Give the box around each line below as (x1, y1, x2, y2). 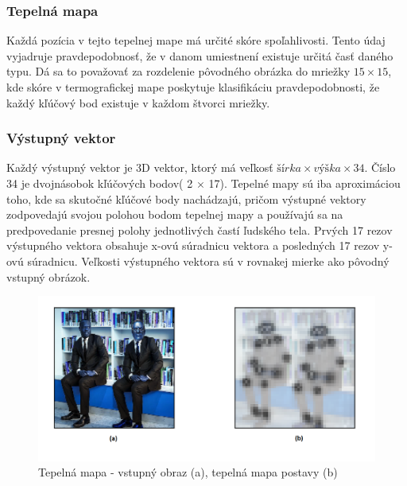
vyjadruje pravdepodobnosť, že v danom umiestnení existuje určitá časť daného (6, 47, 393, 64)
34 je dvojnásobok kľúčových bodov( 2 (6, 175, 193, 191)
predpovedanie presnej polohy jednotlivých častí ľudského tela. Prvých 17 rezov (6, 221, 393, 238)
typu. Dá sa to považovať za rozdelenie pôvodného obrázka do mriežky (6, 63, 351, 80)
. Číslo (364, 159, 396, 176)
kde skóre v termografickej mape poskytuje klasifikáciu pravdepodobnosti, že (6, 79, 380, 95)
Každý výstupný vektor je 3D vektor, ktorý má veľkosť (6, 159, 273, 176)
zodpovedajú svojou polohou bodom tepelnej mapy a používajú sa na (6, 206, 343, 223)
